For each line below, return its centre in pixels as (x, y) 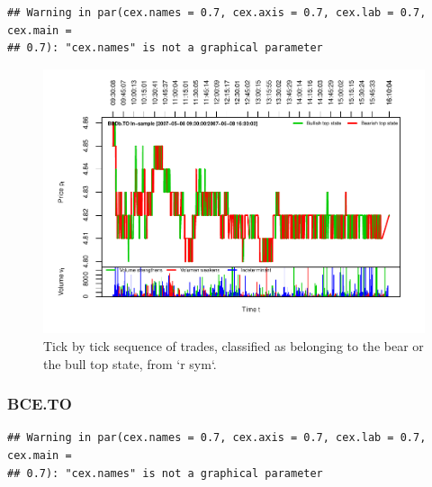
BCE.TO (40, 404)
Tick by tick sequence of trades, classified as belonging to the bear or (234, 345)
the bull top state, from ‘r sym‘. (130, 363)
